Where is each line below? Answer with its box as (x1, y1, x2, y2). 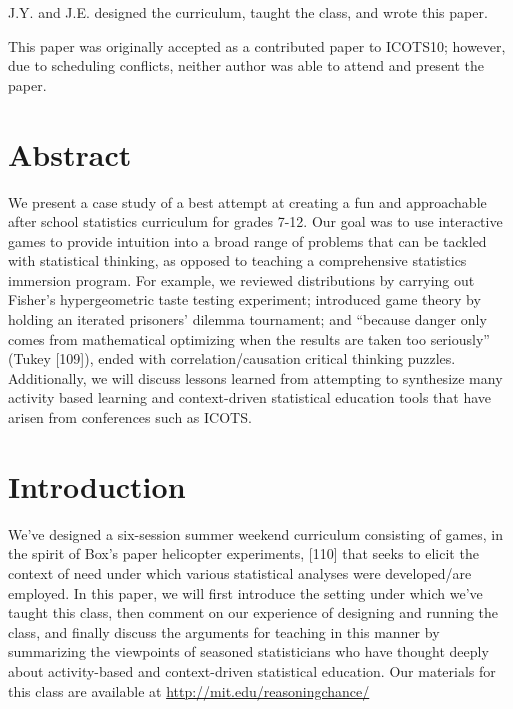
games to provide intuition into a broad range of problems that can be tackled (8, 230, 487, 251)
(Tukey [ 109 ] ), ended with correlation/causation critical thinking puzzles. (8, 348, 456, 369)
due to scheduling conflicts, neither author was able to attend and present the (8, 55, 485, 76)
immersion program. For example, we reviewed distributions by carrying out (8, 269, 475, 290)
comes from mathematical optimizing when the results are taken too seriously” (8, 328, 490, 349)
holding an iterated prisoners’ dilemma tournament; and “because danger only (8, 309, 487, 330)
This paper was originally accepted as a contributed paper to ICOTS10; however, (8, 35, 506, 56)
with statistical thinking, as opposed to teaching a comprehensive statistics (8, 250, 467, 271)
